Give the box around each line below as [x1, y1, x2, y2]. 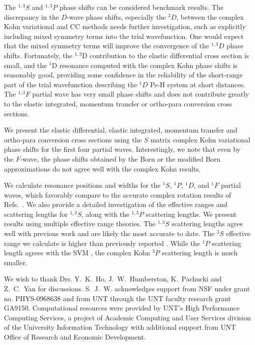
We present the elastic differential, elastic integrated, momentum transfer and [4, 125, 237, 135]
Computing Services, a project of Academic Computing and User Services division [4, 312, 251, 322]
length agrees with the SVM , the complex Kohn [4, 247, 150, 258]
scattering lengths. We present [145, 208, 237, 219]
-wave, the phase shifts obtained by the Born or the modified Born [20, 153, 221, 164]
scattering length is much [162, 247, 238, 258]
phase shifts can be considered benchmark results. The [59, 2, 224, 12]
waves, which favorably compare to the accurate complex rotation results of [4, 189, 231, 200]
